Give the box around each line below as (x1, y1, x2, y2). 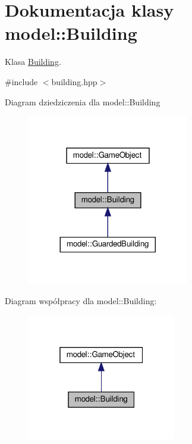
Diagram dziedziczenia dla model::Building (5, 95, 160, 108)
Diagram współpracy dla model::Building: (5, 295, 157, 307)
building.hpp (51, 75, 97, 87)
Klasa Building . (5, 55, 61, 68)
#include (5, 75, 38, 87)
